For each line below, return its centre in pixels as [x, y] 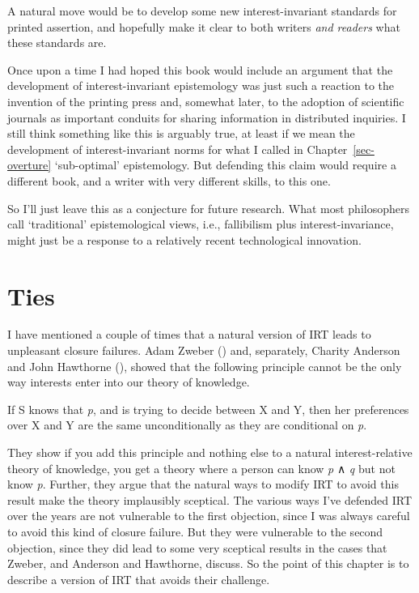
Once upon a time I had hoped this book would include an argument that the [200, 69]
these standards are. [57, 43]
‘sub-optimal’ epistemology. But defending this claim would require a [225, 165]
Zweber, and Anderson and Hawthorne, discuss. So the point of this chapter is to [208, 563]
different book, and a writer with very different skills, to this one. [169, 180]
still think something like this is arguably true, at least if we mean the [181, 133]
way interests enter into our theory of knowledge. [129, 382]
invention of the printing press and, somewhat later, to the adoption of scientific [206, 101]
